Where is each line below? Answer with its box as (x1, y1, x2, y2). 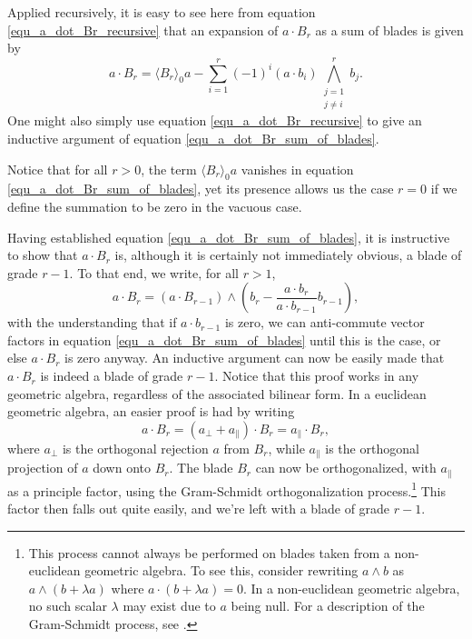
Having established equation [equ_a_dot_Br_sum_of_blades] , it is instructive (7, 227, 450, 246)
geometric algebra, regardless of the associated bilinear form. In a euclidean (7, 384, 427, 403)
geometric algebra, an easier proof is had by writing (7, 402, 295, 421)
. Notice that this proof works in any (214, 366, 419, 385)
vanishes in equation (241, 159, 354, 178)
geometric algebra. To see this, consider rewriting (84, 561, 359, 580)
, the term (141, 159, 197, 178)
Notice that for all (7, 159, 108, 178)
